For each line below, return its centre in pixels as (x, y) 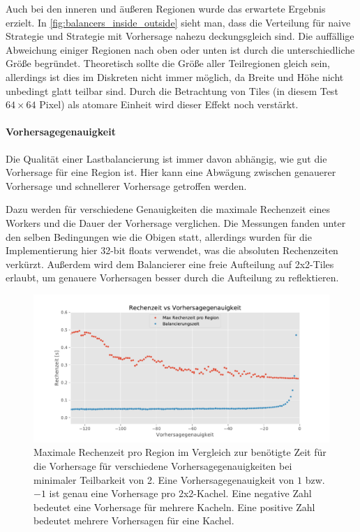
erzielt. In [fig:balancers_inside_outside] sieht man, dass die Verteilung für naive (178, 22)
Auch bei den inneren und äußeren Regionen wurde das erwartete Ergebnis (166, 8)
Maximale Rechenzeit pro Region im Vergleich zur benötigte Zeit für (180, 452)
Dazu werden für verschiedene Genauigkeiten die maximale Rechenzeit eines (168, 209)
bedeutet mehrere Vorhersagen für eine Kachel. (134, 520)
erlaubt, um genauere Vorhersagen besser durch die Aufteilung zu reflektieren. (172, 278)
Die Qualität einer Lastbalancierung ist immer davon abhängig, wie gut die (166, 158)
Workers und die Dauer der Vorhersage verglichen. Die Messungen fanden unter (176, 222)
